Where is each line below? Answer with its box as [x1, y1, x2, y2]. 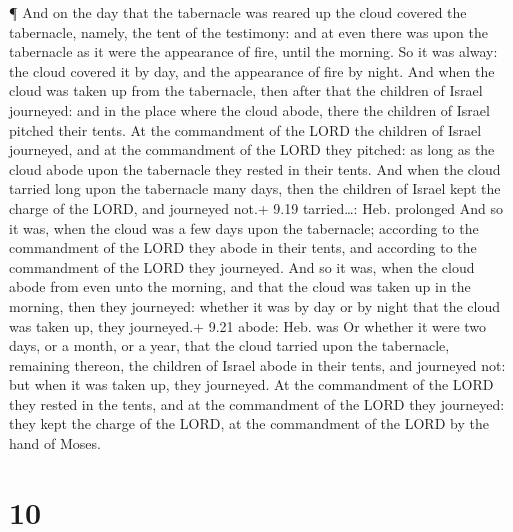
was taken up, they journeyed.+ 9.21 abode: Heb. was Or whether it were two [9, 315, 487, 336]
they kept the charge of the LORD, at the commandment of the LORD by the [9, 413, 489, 434]
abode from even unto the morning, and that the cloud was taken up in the [9, 276, 471, 297]
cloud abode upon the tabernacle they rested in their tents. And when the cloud [9, 158, 501, 179]
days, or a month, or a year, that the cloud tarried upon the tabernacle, [9, 335, 450, 356]
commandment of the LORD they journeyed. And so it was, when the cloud [9, 256, 475, 277]
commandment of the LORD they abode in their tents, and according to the [9, 237, 477, 258]
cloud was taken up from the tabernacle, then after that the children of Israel [9, 80, 483, 101]
